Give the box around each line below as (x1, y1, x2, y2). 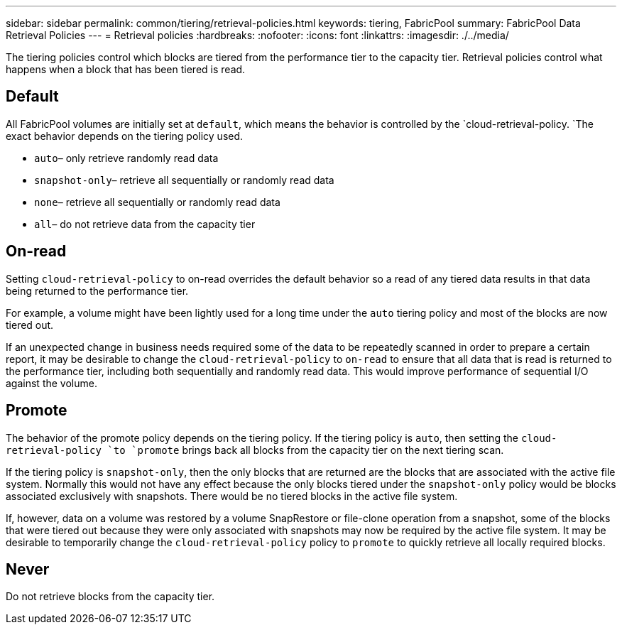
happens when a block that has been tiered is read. (6, 63, 246, 75)
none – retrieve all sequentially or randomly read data (34, 195, 280, 208)
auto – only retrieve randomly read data (34, 151, 219, 164)
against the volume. (6, 376, 97, 389)
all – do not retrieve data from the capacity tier (34, 217, 256, 230)
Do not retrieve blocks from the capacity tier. (6, 590, 215, 603)
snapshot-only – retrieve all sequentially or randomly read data (34, 173, 334, 186)
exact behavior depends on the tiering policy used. (6, 129, 244, 142)
